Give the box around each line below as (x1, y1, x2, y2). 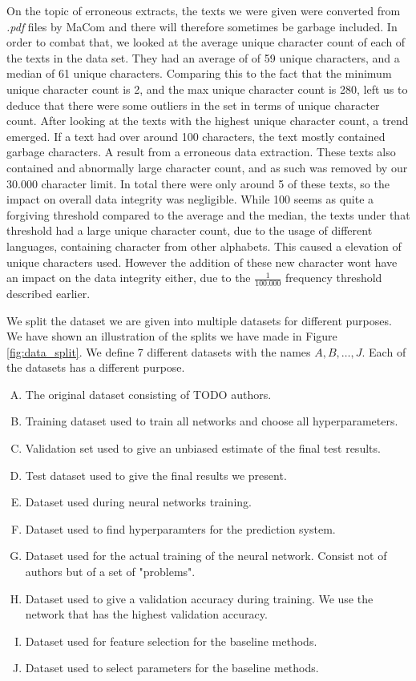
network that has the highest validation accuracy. (25, 606, 268, 623)
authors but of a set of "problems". (25, 563, 196, 580)
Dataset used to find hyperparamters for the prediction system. (25, 520, 336, 537)
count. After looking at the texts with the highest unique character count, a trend (6, 112, 409, 129)
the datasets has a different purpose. (6, 359, 185, 376)
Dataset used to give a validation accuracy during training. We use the (25, 590, 374, 606)
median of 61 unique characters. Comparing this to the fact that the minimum (6, 65, 392, 82)
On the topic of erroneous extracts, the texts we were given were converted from (6, 2, 401, 18)
